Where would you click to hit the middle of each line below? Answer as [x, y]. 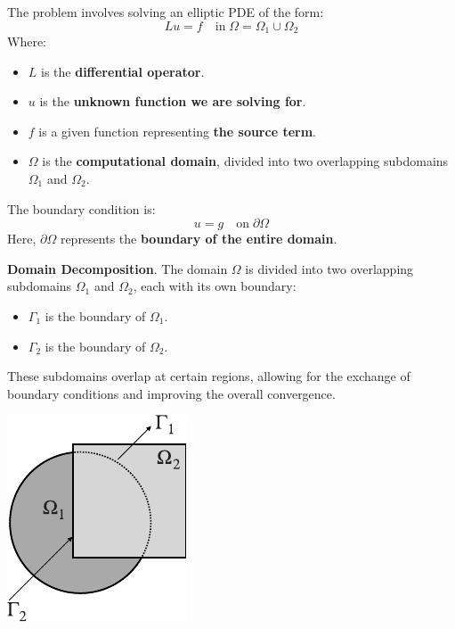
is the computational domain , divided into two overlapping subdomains [245, 161]
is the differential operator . [123, 71]
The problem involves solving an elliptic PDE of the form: [166, 12]
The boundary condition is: [81, 208]
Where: [27, 41]
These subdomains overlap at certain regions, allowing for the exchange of [209, 376]
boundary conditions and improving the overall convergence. [171, 393]
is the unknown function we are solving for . [173, 101]
